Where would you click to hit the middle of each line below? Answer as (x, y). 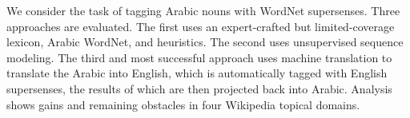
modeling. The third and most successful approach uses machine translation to (199, 57)
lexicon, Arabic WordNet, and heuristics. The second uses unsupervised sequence (205, 42)
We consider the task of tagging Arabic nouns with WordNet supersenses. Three (203, 10)
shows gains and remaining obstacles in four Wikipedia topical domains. (183, 104)
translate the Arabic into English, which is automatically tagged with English (197, 73)
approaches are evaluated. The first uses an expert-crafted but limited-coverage (201, 26)
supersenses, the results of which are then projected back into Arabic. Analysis (199, 88)
